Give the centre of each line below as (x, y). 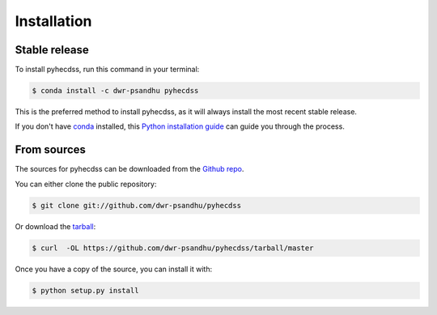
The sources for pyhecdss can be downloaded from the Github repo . (129, 169)
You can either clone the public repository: (86, 184)
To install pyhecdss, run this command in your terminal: (107, 70)
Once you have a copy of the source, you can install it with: (114, 269)
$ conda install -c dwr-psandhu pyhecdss (115, 91)
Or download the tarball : (55, 226)
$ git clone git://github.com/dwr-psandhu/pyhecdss (137, 205)
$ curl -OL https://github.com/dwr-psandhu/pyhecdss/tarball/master (173, 248)
